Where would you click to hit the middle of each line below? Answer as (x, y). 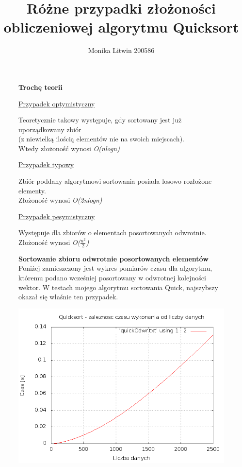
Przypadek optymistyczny (57, 103)
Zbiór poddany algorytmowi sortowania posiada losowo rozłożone (115, 181)
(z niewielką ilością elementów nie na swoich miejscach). (101, 139)
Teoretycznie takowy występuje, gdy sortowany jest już (100, 120)
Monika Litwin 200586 (121, 50)
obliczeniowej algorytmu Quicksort (121, 27)
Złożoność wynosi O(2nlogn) (60, 200)
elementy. (32, 190)
